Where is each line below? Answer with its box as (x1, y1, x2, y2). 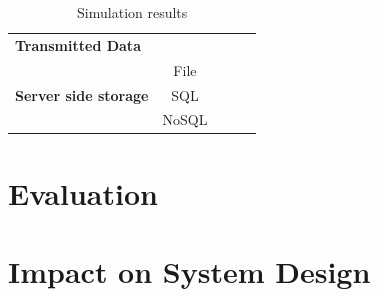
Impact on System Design (8, 251, 371, 292)
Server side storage (15, 84, 149, 105)
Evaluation (8, 172, 158, 213)
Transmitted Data (15, 34, 141, 55)
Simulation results (77, 2, 188, 22)
